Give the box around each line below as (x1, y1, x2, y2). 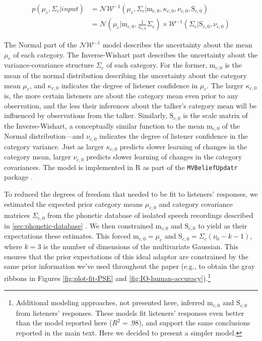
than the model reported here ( (16, 317, 112, 328)
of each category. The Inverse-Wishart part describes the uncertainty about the (13, 49, 258, 60)
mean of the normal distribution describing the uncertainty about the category (4, 70, 247, 80)
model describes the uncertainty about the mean (102, 39, 252, 50)
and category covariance (159, 198, 233, 209)
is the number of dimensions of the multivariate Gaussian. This (43, 241, 238, 252)
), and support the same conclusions (139, 317, 250, 328)
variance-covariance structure (4, 60, 94, 70)
